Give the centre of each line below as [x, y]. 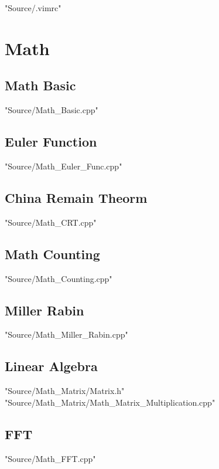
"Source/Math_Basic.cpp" [52, 110]
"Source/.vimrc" [33, 8]
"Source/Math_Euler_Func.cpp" [64, 166]
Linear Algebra [51, 366]
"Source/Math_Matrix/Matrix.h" [65, 391]
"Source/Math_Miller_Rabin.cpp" [66, 334]
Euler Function [51, 142]
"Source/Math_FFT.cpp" [50, 458]
